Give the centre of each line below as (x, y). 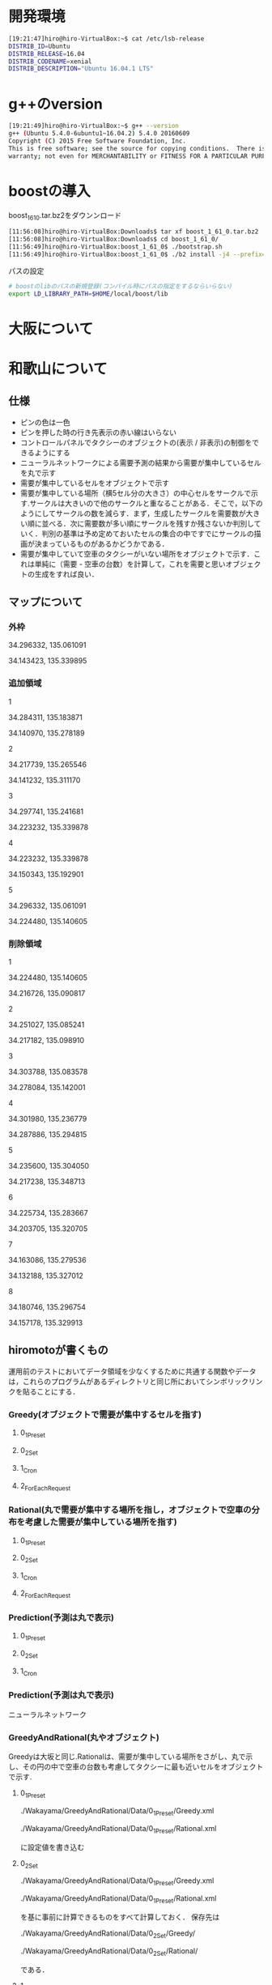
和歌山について (58, 368)
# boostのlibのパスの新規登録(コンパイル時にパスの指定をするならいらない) (121, 286)
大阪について (51, 328)
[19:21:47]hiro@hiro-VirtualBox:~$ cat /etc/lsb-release (106, 38)
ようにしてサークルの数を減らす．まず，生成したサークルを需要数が (133, 513)
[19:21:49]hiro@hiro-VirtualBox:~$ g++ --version (94, 126)
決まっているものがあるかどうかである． (102, 543)
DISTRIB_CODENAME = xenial (50, 62)
